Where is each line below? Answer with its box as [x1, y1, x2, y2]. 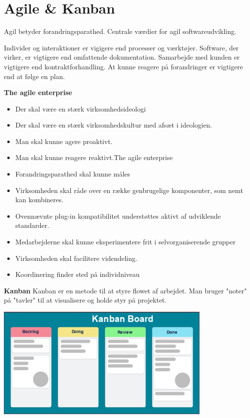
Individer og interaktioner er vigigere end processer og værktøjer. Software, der [4, 42, 239, 52]
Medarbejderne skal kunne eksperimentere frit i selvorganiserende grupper [15, 237, 236, 247]
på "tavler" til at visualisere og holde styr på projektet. [4, 295, 167, 305]
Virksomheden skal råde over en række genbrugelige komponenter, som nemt [15, 185, 243, 195]
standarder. [15, 220, 50, 230]
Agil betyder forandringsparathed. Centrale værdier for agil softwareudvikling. [4, 26, 236, 36]
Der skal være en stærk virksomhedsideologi [15, 103, 146, 113]
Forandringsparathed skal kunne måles [15, 169, 131, 179]
